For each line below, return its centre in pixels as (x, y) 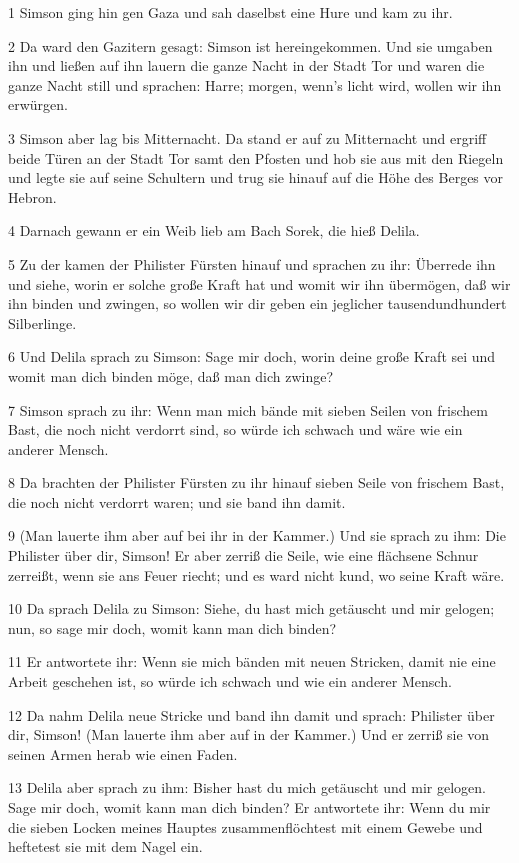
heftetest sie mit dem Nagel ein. (105, 846)
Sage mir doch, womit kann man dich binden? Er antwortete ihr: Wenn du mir (249, 807)
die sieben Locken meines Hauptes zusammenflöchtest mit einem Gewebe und (245, 826)
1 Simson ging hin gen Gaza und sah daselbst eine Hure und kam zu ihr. (230, 12)
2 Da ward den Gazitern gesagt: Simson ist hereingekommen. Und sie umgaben (250, 45)
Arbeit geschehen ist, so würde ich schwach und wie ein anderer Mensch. (230, 681)
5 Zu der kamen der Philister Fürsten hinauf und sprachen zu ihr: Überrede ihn (252, 263)
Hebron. (32, 196)
